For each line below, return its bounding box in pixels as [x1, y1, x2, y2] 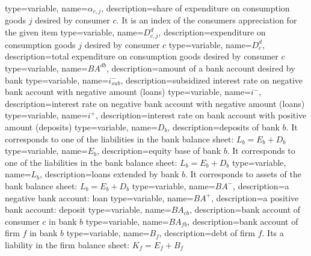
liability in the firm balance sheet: [5, 238, 130, 251]
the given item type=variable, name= [5, 26, 144, 38]
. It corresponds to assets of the [185, 168, 301, 180]
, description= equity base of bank [97, 144, 221, 157]
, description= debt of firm [159, 227, 255, 239]
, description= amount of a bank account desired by [106, 61, 295, 74]
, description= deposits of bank [167, 120, 280, 133]
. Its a [262, 227, 284, 239]
